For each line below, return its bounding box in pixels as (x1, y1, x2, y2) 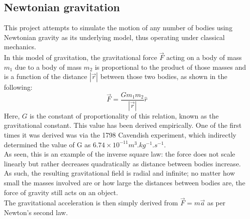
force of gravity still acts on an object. (4, 187, 118, 197)
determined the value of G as (4, 139, 91, 149)
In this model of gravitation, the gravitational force (4, 52, 157, 62)
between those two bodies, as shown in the (100, 71, 228, 81)
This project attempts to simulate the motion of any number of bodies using (4, 22, 232, 33)
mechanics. (4, 41, 36, 52)
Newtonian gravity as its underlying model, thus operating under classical (4, 32, 225, 42)
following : (4, 82, 33, 92)
